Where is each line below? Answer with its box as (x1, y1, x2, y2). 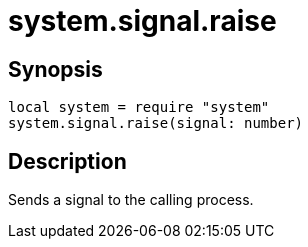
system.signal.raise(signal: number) (8, 115, 304, 132)
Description (8, 148, 127, 174)
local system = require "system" (8, 99, 270, 116)
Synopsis (8, 56, 103, 82)
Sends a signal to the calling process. (8, 191, 254, 209)
